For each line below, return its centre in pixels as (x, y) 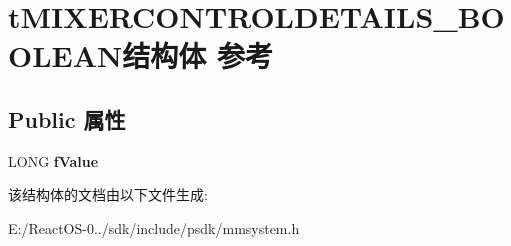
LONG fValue (53, 160)
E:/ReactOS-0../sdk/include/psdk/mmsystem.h (154, 227)
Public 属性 (67, 118)
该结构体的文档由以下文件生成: (108, 194)
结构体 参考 (197, 55)
